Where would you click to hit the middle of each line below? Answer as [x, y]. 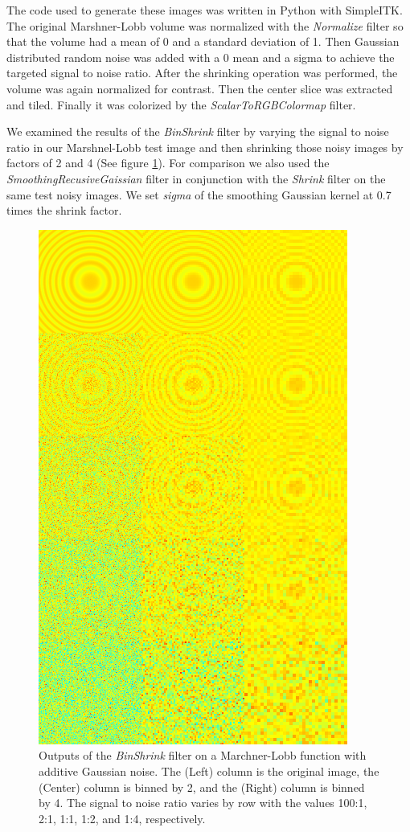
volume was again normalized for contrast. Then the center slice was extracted [200, 88]
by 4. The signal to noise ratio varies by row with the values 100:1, [203, 803]
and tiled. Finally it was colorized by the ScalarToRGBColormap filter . [181, 104]
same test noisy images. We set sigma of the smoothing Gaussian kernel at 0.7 [199, 194]
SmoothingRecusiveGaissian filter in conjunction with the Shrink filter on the [196, 178]
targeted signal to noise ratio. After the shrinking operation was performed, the [202, 73]
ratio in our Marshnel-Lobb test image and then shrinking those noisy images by [205, 147]
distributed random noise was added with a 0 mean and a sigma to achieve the [201, 57]
